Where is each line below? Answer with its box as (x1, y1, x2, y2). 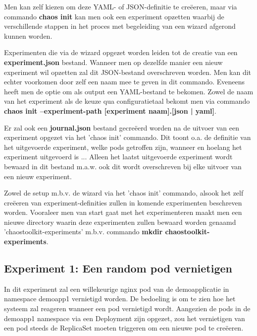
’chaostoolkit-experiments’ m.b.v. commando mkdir (4, 226, 163, 237)
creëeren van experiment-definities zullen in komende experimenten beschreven (4, 197, 242, 207)
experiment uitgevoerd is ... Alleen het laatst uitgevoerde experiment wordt (4, 151, 233, 162)
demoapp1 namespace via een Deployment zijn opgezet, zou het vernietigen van (4, 313, 245, 323)
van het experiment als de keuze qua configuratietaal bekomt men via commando (4, 96, 250, 106)
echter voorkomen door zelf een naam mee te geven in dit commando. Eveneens (4, 76, 245, 87)
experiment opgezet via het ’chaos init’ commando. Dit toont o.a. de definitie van (4, 132, 251, 142)
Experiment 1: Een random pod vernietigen (4, 261, 233, 276)
